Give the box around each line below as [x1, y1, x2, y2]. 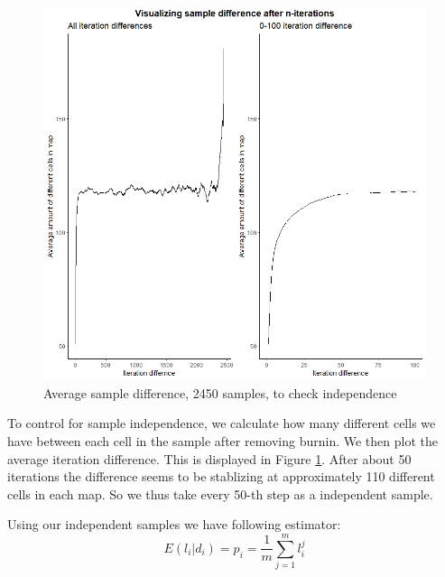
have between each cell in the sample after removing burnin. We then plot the [7, 431, 438, 450]
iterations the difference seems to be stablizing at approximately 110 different [7, 467, 435, 486]
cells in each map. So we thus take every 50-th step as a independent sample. [7, 484, 433, 503]
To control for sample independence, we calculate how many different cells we [7, 414, 436, 433]
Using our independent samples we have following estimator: [7, 515, 341, 534]
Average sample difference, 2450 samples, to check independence [43, 383, 397, 402]
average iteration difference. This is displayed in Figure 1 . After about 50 [7, 449, 412, 468]
